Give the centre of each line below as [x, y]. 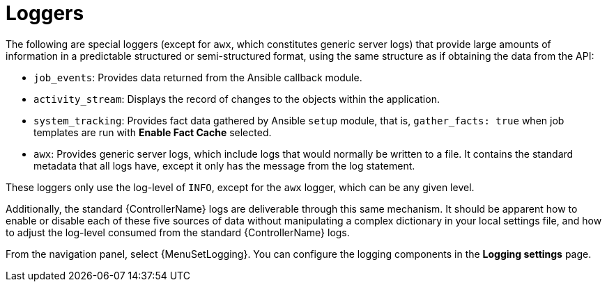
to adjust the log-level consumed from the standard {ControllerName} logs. [178, 232]
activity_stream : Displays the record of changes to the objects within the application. [237, 99]
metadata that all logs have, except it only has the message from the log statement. [224, 165]
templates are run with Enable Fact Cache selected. [153, 132]
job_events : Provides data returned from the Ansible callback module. [198, 77]
